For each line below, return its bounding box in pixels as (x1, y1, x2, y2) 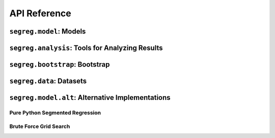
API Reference (9, 8, 71, 19)
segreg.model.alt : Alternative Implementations (9, 93, 171, 102)
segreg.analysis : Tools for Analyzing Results (9, 43, 163, 52)
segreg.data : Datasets (9, 77, 87, 86)
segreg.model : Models (9, 27, 86, 36)
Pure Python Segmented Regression (9, 109, 101, 116)
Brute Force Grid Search (9, 123, 70, 130)
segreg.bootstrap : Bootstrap (9, 60, 110, 69)
